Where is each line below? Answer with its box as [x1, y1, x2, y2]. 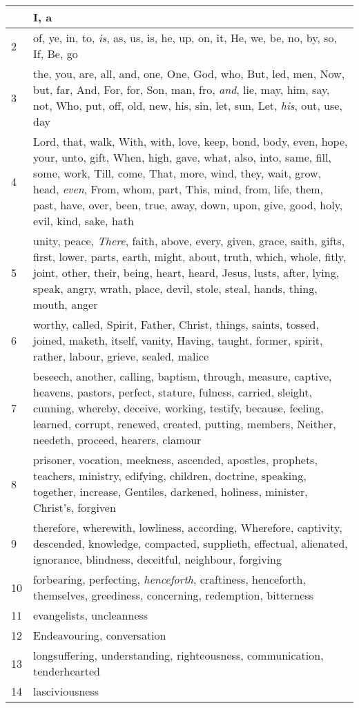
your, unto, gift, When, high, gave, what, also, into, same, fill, [33, 149, 331, 165]
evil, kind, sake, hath [33, 213, 134, 229]
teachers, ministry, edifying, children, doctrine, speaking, [33, 468, 307, 484]
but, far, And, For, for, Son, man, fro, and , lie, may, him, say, [33, 82, 330, 97]
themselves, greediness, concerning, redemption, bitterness [33, 587, 314, 603]
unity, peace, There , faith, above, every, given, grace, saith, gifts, [33, 233, 345, 249]
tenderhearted [33, 663, 101, 679]
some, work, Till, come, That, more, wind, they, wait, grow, [33, 165, 322, 181]
